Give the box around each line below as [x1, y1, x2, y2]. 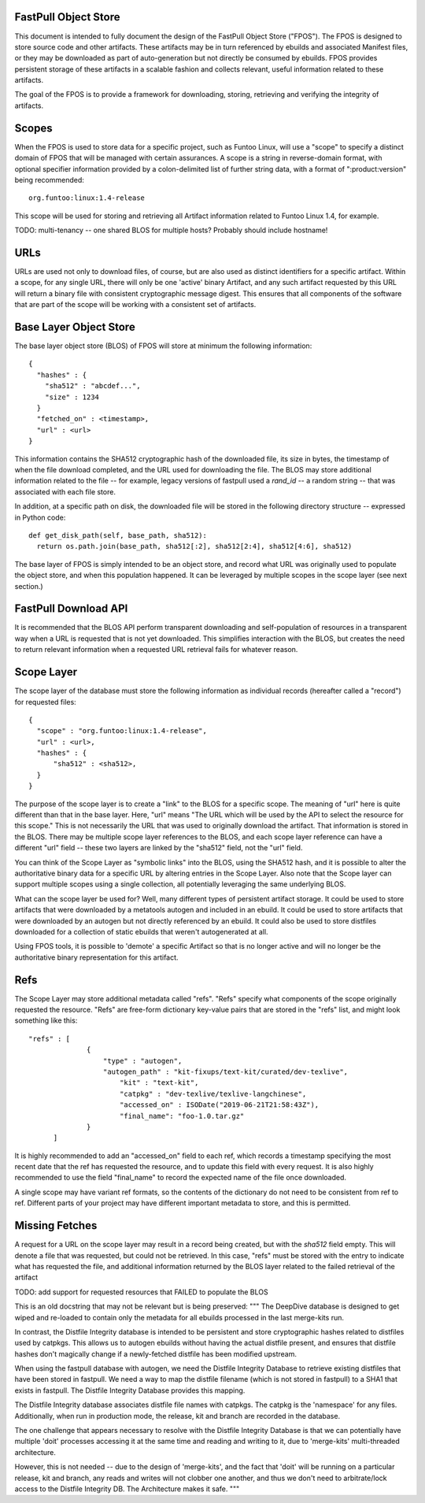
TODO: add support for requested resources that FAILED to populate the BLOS [14, 1287, 268, 1297]
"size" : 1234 [44, 392, 100, 402]
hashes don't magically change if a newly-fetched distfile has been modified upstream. [14, 1349, 297, 1358]
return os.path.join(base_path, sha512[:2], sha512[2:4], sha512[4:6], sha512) [36, 542, 353, 551]
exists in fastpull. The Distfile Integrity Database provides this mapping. [14, 1386, 246, 1395]
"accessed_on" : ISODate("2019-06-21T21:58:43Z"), [119, 1101, 320, 1109]
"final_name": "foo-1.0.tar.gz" [119, 1111, 245, 1120]
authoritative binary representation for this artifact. [14, 953, 179, 962]
